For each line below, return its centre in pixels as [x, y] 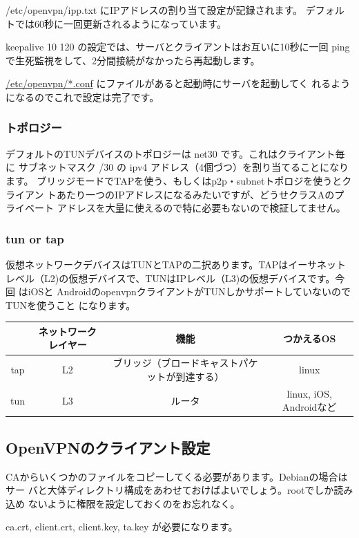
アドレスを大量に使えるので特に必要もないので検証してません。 [201, 208]
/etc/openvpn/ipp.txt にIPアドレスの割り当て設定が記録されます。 [154, 10]
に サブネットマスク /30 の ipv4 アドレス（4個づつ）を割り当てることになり [177, 167]
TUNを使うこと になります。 [71, 305]
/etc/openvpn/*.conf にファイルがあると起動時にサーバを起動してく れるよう [178, 83]
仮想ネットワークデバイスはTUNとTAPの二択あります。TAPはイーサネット [176, 264]
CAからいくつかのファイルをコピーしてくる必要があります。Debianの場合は [177, 476]
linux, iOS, [309, 393]
